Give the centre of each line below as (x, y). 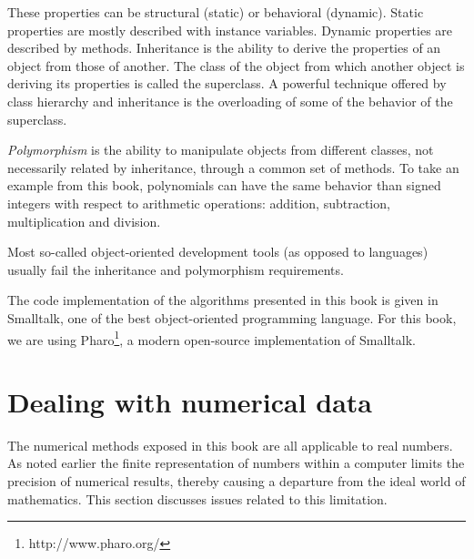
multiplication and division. (84, 221)
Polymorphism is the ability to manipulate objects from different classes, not (221, 150)
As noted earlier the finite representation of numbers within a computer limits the (236, 463)
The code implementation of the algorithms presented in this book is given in (223, 300)
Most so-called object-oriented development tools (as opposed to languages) (218, 252)
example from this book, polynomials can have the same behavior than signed (224, 185)
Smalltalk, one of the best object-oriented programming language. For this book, (232, 317)
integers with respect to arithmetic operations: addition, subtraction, (199, 203)
